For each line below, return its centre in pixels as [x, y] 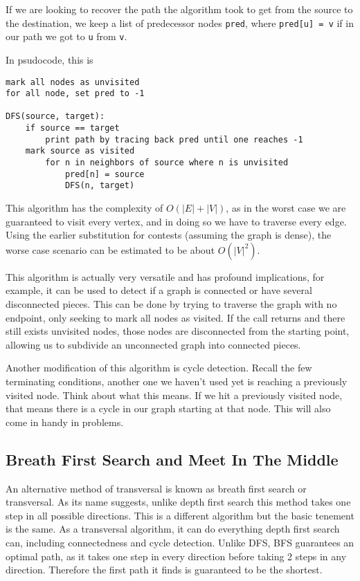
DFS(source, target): [55, 117]
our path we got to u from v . [66, 36]
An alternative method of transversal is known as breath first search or [156, 488]
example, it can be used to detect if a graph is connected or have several [159, 290]
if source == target [72, 128]
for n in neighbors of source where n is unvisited [167, 163]
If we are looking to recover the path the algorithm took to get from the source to [179, 9]
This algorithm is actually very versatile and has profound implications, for [165, 276]
